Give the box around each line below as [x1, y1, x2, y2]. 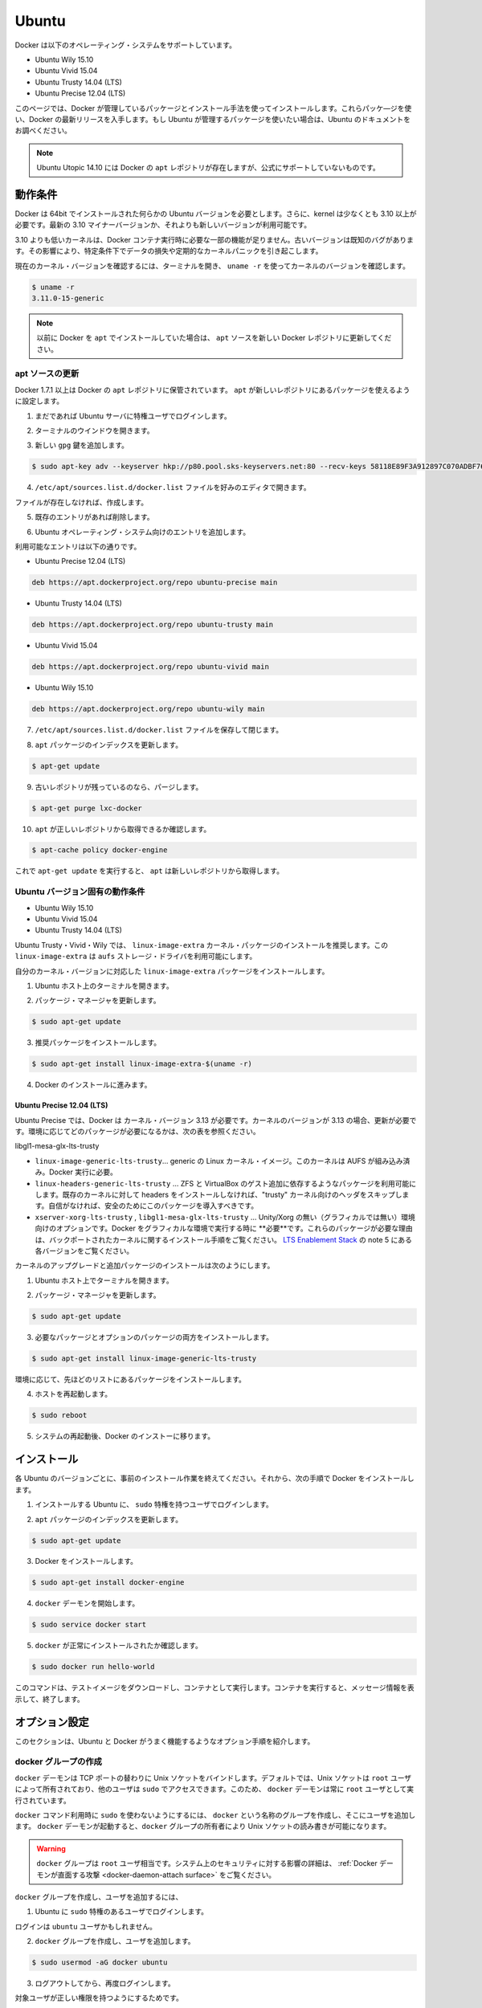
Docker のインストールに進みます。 [35, 1080, 152, 1090]
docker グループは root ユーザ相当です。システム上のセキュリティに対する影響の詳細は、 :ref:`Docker [36, 1859, 378, 1868]
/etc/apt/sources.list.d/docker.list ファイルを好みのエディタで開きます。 [35, 483, 311, 492]
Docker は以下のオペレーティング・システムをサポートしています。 [14, 40, 237, 50]
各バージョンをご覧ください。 [35, 1246, 134, 1255]
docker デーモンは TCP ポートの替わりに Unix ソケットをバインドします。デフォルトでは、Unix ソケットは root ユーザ [14, 1773, 412, 1782]
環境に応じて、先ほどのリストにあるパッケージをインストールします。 [14, 1374, 247, 1385]
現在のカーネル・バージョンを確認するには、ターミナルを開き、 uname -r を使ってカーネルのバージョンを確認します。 [14, 261, 410, 271]
